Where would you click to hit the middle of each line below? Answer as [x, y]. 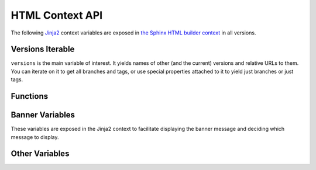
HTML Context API [57, 15]
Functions [30, 96]
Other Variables [40, 154]
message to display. [35, 137]
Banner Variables [43, 115]
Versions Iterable [43, 49]
